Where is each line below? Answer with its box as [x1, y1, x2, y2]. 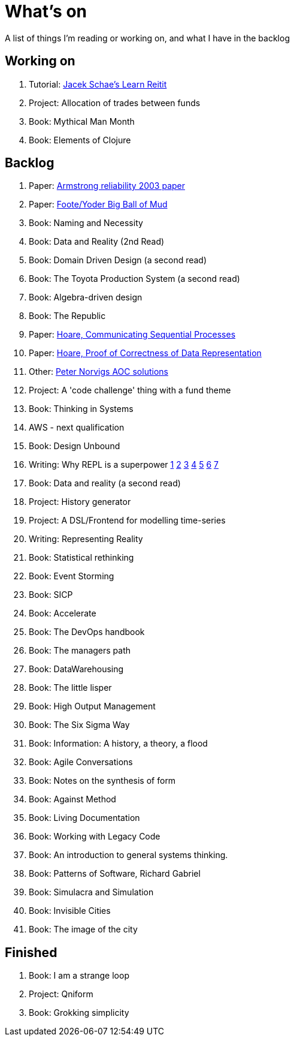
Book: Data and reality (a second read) [29, 478, 181, 489]
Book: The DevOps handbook [29, 627, 145, 637]
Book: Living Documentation [29, 813, 140, 823]
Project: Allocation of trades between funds [29, 97, 201, 108]
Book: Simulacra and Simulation [29, 887, 154, 898]
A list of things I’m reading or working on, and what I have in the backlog [5, 32, 290, 43]
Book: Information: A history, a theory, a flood [29, 738, 208, 749]
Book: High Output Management [29, 701, 156, 712]
